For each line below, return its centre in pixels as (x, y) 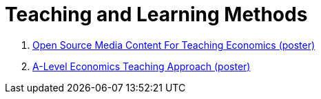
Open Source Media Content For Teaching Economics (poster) (174, 45)
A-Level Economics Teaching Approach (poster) (142, 66)
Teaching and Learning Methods (156, 14)
